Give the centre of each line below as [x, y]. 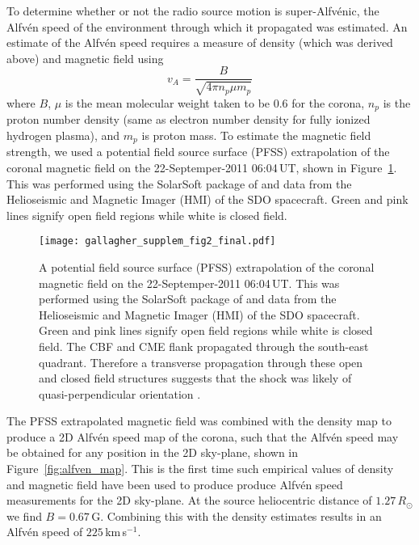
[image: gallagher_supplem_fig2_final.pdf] [157, 241]
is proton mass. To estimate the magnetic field [256, 135]
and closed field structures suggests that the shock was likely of [195, 378]
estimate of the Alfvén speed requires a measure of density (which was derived [200, 42]
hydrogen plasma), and [63, 135]
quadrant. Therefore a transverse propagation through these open [201, 362]
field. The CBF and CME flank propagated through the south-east [204, 346]
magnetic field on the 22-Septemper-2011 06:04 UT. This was [189, 283]
